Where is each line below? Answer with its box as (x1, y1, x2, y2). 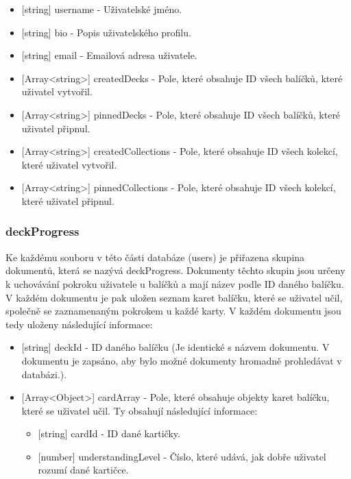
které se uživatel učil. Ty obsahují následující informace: (21, 403, 258, 417)
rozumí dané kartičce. (38, 463, 129, 477)
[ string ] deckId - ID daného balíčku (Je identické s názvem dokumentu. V (21, 340, 330, 354)
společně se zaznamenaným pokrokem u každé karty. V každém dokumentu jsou (5, 304, 341, 318)
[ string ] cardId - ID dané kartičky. (38, 426, 180, 441)
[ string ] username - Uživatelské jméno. (21, 2, 182, 16)
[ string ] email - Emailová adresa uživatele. (21, 48, 197, 62)
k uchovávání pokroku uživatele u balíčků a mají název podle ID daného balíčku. (5, 276, 344, 291)
